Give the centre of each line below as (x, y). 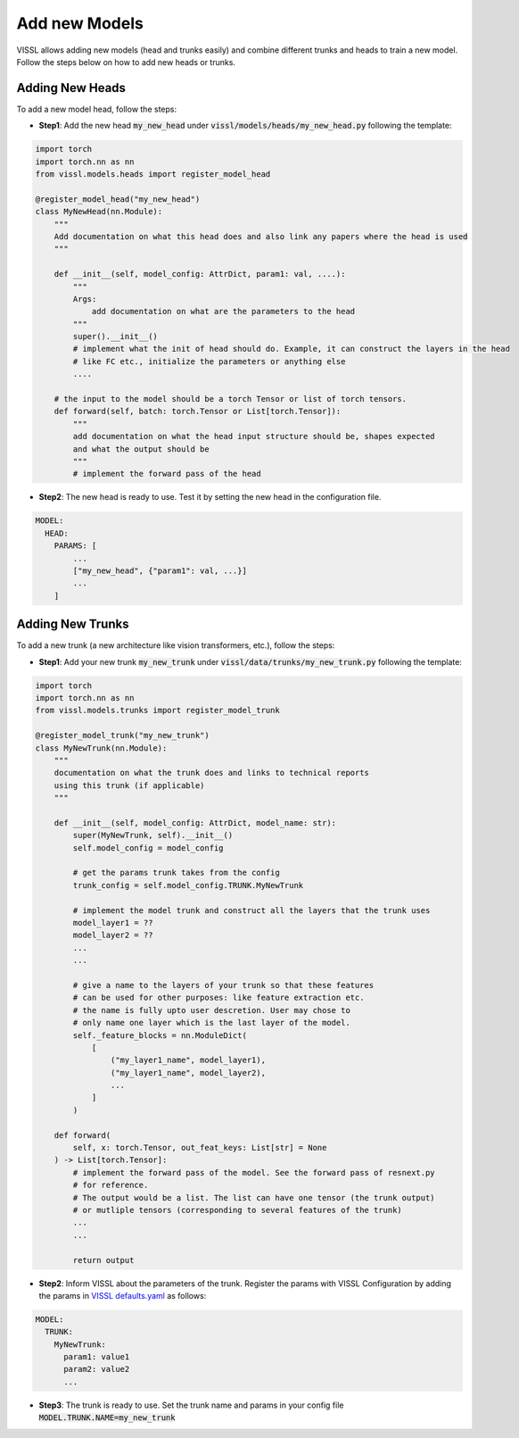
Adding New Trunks (73, 624)
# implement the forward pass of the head (167, 474)
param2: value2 (97, 1369)
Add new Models (80, 23)
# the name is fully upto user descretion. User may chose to (212, 1010)
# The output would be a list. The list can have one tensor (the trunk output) (254, 1197)
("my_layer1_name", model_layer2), (188, 1072)
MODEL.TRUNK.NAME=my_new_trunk (107, 1418)
